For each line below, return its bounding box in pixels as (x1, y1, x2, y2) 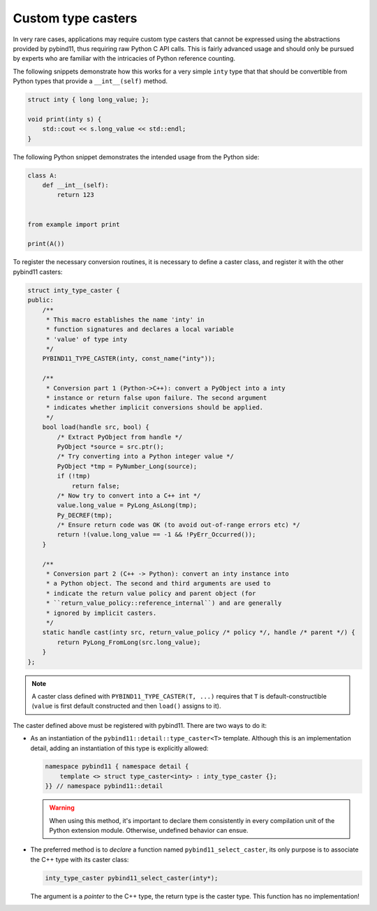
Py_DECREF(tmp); (57, 511, 113, 519)
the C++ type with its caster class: (30, 855, 129, 863)
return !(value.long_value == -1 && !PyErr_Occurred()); (57, 531, 256, 539)
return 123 (57, 191, 94, 199)
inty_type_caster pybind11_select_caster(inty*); (45, 874, 219, 882)
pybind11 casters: (13, 268, 63, 276)
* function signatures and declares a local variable (45, 326, 234, 333)
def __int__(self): (42, 182, 110, 189)
